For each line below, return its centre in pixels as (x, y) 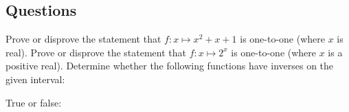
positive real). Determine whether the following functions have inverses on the (170, 66)
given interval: (35, 79)
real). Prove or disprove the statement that (96, 52)
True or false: (34, 102)
